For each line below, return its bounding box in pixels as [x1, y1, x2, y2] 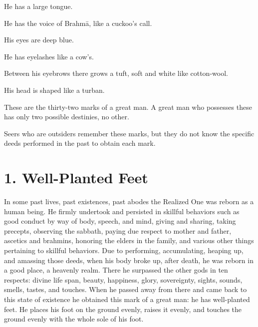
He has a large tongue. [4, 1, 73, 11]
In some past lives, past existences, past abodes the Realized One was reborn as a [4, 196, 254, 207]
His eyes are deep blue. [4, 34, 74, 45]
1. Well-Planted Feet [4, 167, 148, 188]
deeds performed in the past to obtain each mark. [4, 138, 156, 148]
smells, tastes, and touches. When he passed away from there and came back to [4, 284, 247, 295]
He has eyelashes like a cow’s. [4, 51, 94, 61]
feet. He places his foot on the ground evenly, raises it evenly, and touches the [4, 304, 242, 314]
